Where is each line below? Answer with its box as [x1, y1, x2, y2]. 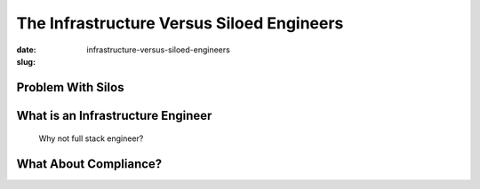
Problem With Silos [16, 80, 124, 95]
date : [16, 44, 36, 55]
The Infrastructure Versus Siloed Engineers [16, 13, 344, 33]
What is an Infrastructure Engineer [16, 107, 212, 123]
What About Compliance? [16, 156, 163, 172]
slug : [16, 56, 36, 67]
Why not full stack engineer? [38, 133, 144, 144]
